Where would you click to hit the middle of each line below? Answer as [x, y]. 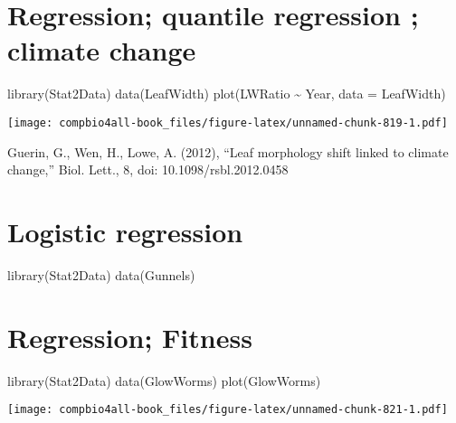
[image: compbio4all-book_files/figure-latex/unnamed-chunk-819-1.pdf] [228, 122]
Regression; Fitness [130, 337]
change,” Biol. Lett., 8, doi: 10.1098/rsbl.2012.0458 [148, 169]
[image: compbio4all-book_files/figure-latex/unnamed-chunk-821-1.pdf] [228, 410]
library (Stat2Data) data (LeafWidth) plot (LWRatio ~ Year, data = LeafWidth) [227, 94]
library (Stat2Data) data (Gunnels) [101, 274]
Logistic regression [125, 231]
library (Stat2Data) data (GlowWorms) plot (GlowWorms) [164, 380]
